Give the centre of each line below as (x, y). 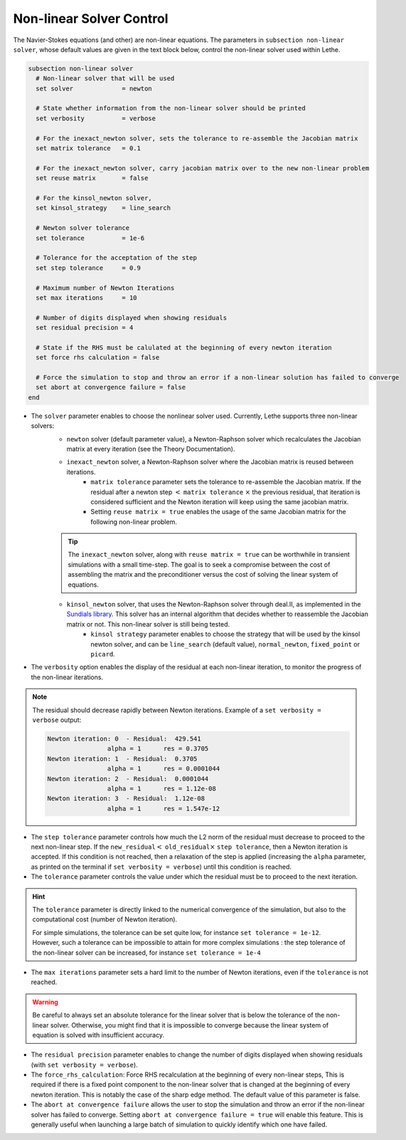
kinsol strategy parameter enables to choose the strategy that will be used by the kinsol (225, 634)
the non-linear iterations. (67, 677)
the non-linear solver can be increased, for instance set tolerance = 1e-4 (146, 952)
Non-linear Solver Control (91, 19)
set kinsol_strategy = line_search (103, 208)
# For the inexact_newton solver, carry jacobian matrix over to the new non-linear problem (203, 168)
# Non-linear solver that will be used (105, 79)
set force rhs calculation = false (98, 357)
